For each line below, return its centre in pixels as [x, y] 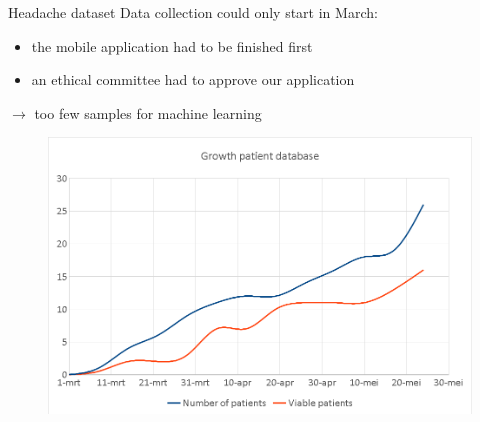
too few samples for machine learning [148, 112]
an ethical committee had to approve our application [193, 79]
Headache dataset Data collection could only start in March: [193, 12]
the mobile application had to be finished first [172, 45]
